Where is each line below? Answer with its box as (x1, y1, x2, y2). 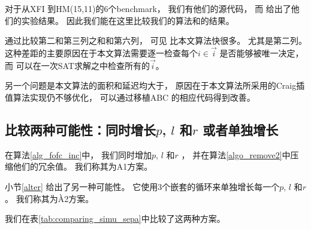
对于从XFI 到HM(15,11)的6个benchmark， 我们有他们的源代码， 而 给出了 (5, 2, 291, 14)
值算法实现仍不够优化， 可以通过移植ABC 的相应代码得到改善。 (5, 91, 255, 103)
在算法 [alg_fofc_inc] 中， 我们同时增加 (5, 148, 152, 161)
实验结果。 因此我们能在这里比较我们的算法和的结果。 (21, 14, 234, 26)
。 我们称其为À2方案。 (5, 192, 94, 204)
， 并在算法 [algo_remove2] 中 (181, 148, 291, 161)
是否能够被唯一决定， (219, 47, 304, 59)
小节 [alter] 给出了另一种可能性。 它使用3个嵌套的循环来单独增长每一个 (5, 180, 280, 192)
